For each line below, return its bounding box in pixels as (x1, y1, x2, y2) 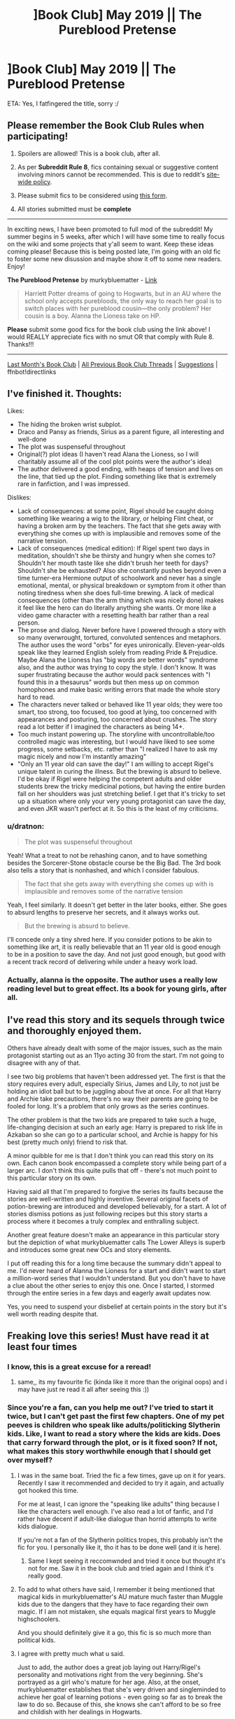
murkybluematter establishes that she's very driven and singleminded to (17, 1685, 226, 1694)
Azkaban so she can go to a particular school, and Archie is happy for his (7, 1130, 218, 1139)
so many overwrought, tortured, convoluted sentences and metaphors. (17, 633, 222, 641)
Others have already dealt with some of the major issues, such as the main (7, 1043, 222, 1052)
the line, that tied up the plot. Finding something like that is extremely (17, 472, 217, 480)
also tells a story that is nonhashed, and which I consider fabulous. (7, 865, 199, 875)
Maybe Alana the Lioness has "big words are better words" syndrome (17, 655, 218, 664)
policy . (33, 177, 52, 186)
